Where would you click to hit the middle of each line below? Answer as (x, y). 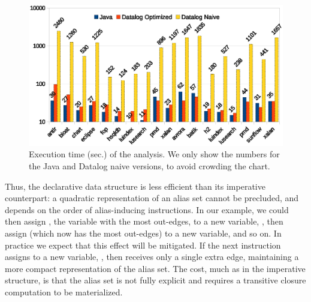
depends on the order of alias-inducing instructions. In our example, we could (147, 209)
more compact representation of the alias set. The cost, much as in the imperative (155, 268)
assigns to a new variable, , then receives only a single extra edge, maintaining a (152, 257)
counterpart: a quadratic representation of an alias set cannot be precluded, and (152, 198)
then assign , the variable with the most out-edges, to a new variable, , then (144, 221)
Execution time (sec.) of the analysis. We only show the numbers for (154, 154)
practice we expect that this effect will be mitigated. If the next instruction (143, 245)
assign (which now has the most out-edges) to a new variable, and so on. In (143, 233)
